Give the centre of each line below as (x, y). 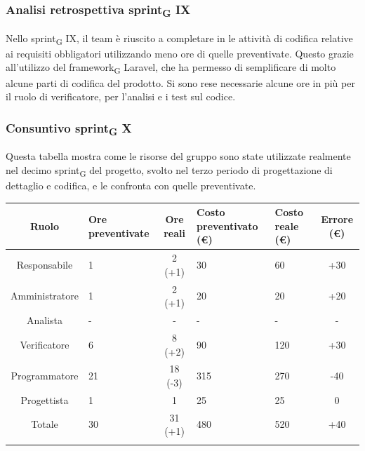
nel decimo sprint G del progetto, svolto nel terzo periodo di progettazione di (169, 170)
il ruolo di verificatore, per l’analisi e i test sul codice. (121, 96)
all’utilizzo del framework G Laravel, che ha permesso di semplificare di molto (171, 68)
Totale (45, 424)
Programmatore (45, 376)
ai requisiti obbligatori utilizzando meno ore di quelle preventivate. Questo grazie (180, 53)
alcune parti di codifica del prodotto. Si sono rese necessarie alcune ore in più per (180, 82)
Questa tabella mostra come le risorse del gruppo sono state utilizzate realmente (178, 156)
